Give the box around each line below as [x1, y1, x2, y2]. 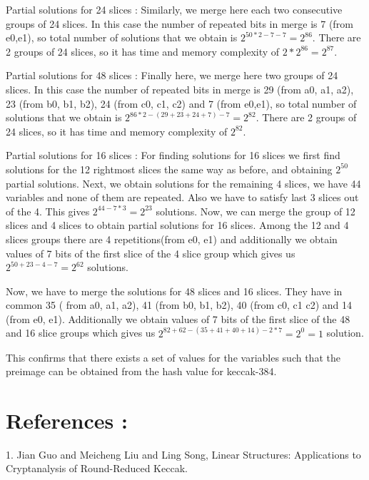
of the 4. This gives [6, 203, 90, 218]
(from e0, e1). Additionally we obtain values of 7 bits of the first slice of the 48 [6, 311, 350, 326]
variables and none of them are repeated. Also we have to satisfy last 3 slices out [6, 190, 359, 205]
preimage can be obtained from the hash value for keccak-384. [6, 364, 277, 379]
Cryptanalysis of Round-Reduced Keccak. [6, 461, 188, 476]
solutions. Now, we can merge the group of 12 [156, 203, 355, 218]
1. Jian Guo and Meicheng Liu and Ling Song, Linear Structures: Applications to [6, 446, 361, 461]
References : [6, 405, 128, 434]
